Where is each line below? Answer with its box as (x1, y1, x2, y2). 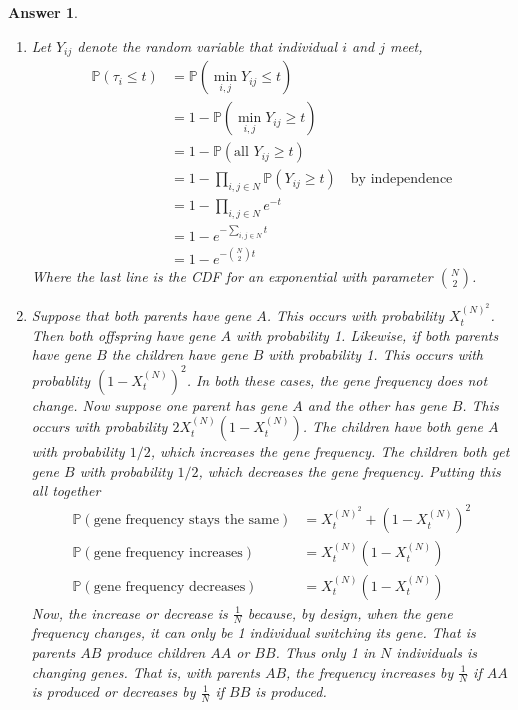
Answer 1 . (8, 2, 78, 22)
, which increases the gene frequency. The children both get (150, 441, 510, 462)
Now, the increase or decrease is (31, 602, 228, 623)
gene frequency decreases (93, 579, 246, 594)
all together (31, 480, 101, 501)
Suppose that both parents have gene (31, 305, 252, 326)
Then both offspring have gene (31, 324, 216, 345)
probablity (31, 369, 90, 390)
